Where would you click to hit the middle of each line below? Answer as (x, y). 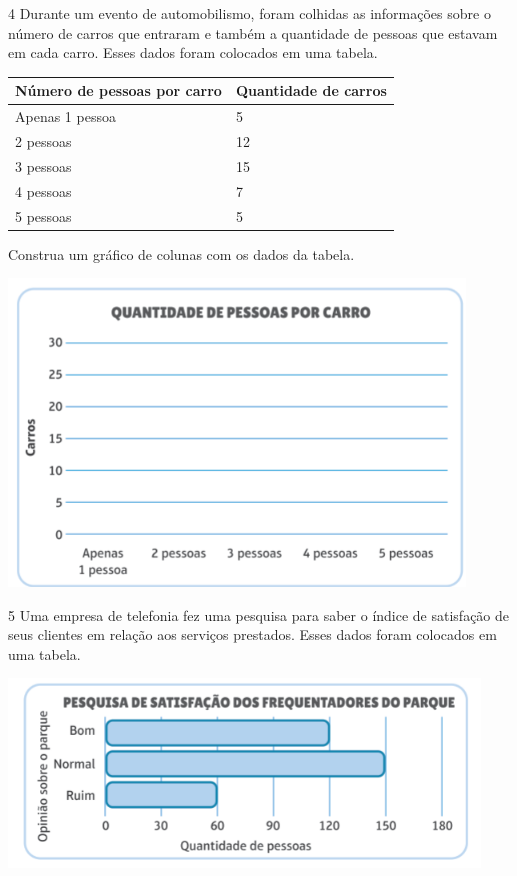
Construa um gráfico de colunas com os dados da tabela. (181, 253)
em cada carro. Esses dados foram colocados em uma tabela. (193, 52)
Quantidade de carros (311, 90)
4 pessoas (43, 190)
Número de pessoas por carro (118, 90)
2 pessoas (43, 140)
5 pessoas (43, 215)
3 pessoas (43, 165)
